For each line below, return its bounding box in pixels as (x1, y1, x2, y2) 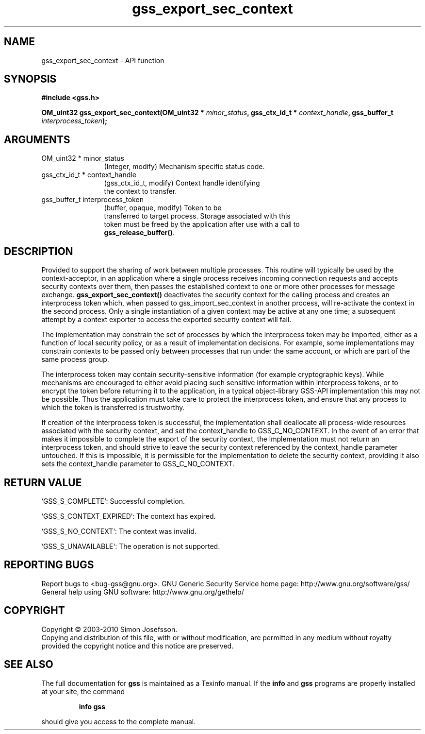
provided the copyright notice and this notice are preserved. (41, 641, 234, 650)
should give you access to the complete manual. (41, 717, 196, 726)
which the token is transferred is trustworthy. (41, 403, 185, 412)
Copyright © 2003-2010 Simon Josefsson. (41, 625, 178, 633)
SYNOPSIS (4, 73, 57, 85)
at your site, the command (41, 687, 125, 696)
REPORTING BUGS (4, 559, 94, 571)
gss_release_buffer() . (104, 228, 175, 237)
